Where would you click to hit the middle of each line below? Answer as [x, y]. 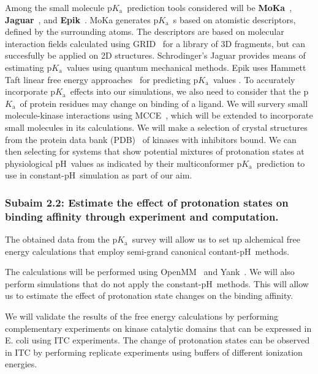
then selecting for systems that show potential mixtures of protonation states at [155, 151]
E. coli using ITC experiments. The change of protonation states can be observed [157, 340]
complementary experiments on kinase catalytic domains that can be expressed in [158, 328]
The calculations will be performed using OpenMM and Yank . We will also [150, 272]
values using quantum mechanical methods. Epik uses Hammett [186, 67]
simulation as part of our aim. [136, 175]
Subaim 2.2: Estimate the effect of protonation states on [147, 202]
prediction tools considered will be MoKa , [210, 7]
